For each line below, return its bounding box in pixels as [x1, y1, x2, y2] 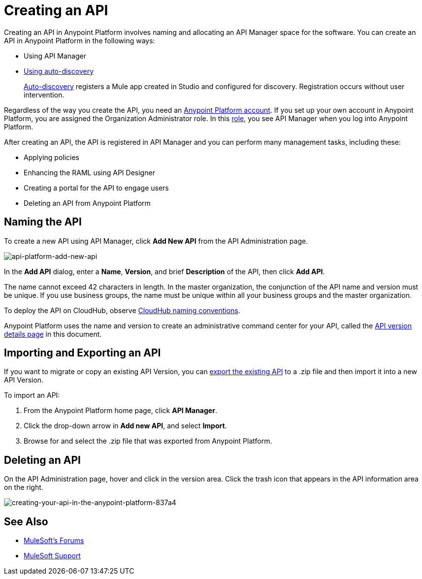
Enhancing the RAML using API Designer [24, 168, 155, 177]
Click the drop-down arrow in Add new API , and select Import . [24, 421, 227, 430]
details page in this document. [4, 329, 102, 338]
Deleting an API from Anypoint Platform [24, 198, 151, 207]
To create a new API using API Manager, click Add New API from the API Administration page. [4, 236, 308, 245]
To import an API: [4, 391, 60, 400]
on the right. [4, 483, 43, 492]
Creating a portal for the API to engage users [24, 183, 169, 192]
